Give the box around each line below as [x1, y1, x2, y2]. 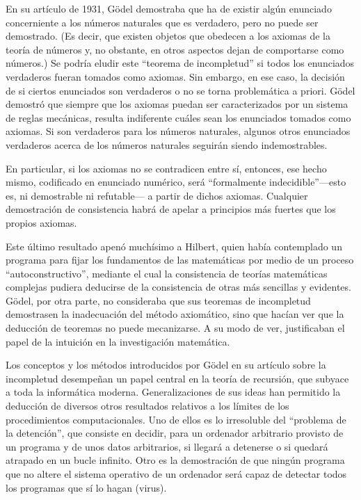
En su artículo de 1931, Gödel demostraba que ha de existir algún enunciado [6, 1, 332, 15]
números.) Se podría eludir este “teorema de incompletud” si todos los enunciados [6, 56, 355, 70]
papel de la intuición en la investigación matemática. [6, 334, 230, 348]
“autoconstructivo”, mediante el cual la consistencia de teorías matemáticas [6, 266, 328, 280]
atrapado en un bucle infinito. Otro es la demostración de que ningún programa [6, 453, 345, 467]
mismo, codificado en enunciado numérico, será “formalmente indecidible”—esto [6, 175, 346, 189]
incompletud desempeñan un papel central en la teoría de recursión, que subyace [6, 371, 349, 385]
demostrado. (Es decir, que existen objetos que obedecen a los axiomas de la [6, 29, 330, 43]
